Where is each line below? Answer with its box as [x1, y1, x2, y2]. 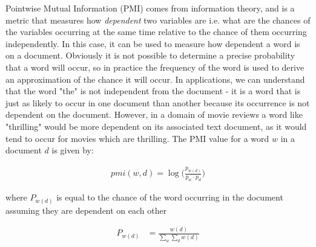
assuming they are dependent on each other [5, 204, 167, 216]
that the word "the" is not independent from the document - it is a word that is [5, 85, 301, 97]
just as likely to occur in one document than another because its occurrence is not [5, 96, 310, 109]
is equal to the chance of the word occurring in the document [56, 191, 283, 204]
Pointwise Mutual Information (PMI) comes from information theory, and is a [5, 2, 295, 14]
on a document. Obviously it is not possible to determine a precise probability [5, 49, 295, 62]
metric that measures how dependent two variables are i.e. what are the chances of [5, 13, 311, 26]
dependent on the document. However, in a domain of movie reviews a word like [5, 108, 303, 121]
